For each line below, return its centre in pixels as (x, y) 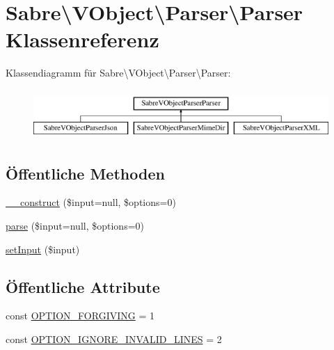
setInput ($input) (43, 249)
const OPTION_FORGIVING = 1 (80, 316)
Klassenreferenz (82, 39)
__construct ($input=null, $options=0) (91, 202)
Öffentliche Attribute (83, 286)
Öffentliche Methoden (85, 173)
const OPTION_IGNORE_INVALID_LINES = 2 (114, 339)
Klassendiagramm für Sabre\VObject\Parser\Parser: (118, 73)
